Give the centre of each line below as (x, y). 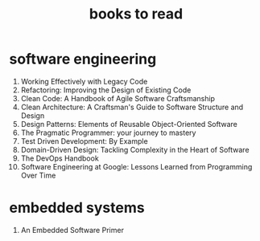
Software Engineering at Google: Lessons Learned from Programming (136, 166)
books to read (136, 14)
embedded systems (77, 208)
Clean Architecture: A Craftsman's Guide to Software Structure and (132, 107)
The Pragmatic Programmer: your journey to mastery (108, 133)
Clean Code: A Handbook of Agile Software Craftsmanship (118, 98)
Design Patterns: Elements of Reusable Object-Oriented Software (129, 124)
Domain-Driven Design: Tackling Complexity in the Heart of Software (135, 149)
